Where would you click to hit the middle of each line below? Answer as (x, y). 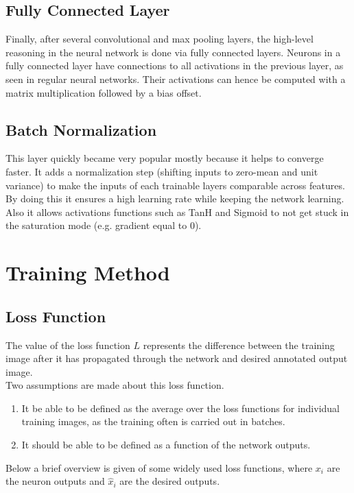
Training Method (88, 273)
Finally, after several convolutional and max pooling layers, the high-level (160, 39)
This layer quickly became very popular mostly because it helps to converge (165, 158)
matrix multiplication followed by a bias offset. (104, 92)
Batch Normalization (81, 129)
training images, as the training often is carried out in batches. (153, 421)
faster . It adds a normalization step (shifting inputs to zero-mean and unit (162, 171)
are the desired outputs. (170, 481)
